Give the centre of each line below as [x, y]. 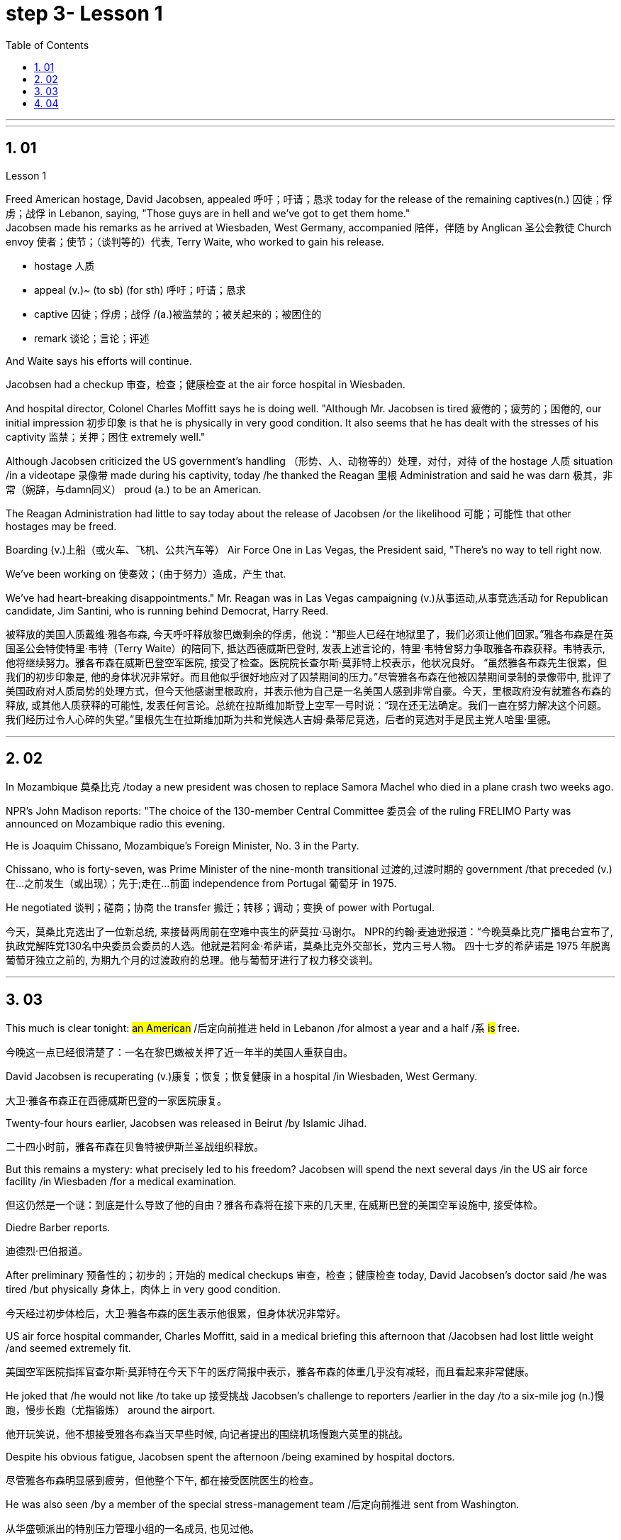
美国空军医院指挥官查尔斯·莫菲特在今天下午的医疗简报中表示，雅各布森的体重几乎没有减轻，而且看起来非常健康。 [270, 1372]
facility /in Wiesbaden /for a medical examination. [121, 1182]
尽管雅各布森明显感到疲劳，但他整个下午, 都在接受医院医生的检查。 [162, 1480]
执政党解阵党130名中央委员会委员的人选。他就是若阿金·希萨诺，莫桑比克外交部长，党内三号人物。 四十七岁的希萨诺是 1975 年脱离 [308, 946]
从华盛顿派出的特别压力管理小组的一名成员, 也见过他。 [133, 1529]
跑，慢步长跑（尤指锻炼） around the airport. [111, 1410]
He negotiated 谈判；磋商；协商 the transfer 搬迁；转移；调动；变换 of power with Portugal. [220, 908]
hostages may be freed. [61, 526]
